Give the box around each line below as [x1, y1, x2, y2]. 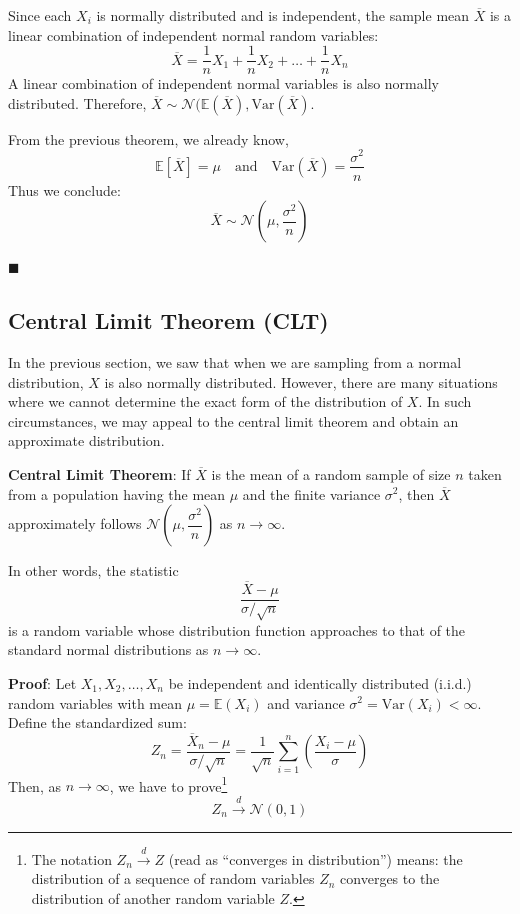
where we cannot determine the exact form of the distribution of [8, 391, 403, 412]
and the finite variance [242, 483, 381, 504]
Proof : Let [8, 672, 77, 693]
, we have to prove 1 [109, 772, 228, 796]
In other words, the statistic [8, 560, 179, 581]
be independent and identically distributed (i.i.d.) [168, 672, 472, 693]
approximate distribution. [8, 430, 165, 451]
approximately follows [8, 513, 142, 534]
